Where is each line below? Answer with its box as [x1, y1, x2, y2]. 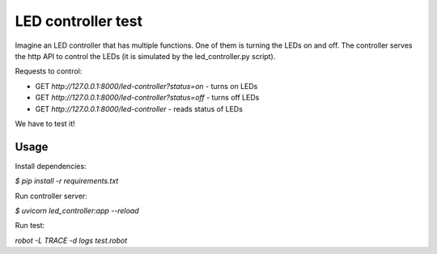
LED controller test [15, 12, 143, 30]
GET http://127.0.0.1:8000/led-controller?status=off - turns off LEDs [35, 93, 260, 103]
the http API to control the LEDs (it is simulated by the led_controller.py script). [15, 51, 276, 61]
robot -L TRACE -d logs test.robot [15, 235, 128, 245]
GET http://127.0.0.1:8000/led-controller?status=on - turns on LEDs [35, 81, 258, 91]
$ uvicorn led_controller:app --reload [15, 205, 139, 215]
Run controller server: [15, 191, 88, 201]
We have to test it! [15, 118, 76, 129]
